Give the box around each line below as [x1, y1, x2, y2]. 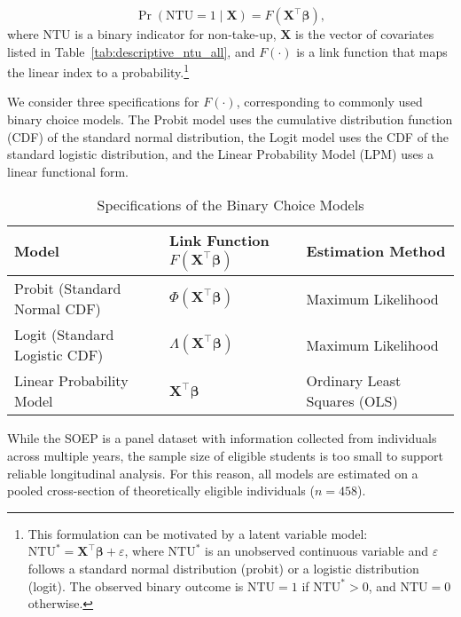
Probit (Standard [14, 278, 121, 299]
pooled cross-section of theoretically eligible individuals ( [7, 481, 315, 500]
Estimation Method [306, 241, 446, 262]
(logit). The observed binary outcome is [27, 576, 244, 595]
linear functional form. [7, 162, 129, 180]
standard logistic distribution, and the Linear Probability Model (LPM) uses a [7, 145, 434, 163]
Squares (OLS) [306, 391, 398, 412]
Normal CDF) [14, 298, 101, 320]
